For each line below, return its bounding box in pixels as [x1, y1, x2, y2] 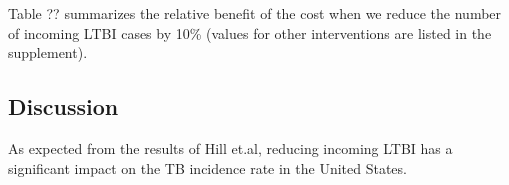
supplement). [8, 42, 88, 63]
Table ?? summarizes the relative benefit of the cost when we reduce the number [8, 3, 502, 23]
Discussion [8, 91, 119, 122]
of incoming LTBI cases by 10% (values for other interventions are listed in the [8, 22, 492, 43]
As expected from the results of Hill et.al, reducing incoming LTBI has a [8, 137, 453, 158]
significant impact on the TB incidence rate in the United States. [8, 157, 407, 178]
